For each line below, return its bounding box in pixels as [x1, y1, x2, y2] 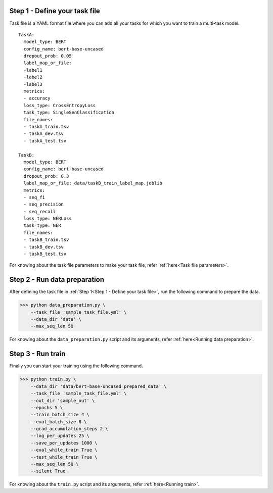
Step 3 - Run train [9, 350, 66, 358]
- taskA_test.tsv [23, 138, 67, 143]
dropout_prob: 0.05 [23, 53, 72, 59]
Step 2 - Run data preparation [9, 275, 105, 284]
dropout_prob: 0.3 [23, 173, 69, 179]
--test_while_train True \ [30, 454, 98, 460]
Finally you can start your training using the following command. [9, 363, 143, 369]
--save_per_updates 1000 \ [30, 440, 98, 446]
